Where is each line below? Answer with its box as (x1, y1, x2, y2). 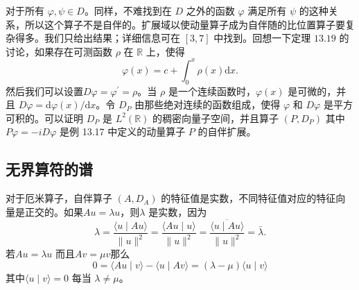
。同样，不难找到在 (84, 3, 172, 17)
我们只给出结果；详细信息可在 (44, 31, 180, 45)
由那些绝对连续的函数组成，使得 (134, 97, 281, 112)
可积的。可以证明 (6, 110, 83, 125)
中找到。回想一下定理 (213, 31, 311, 45)
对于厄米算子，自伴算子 (6, 191, 112, 205)
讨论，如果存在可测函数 (6, 44, 112, 58)
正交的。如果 (24, 204, 83, 219)
